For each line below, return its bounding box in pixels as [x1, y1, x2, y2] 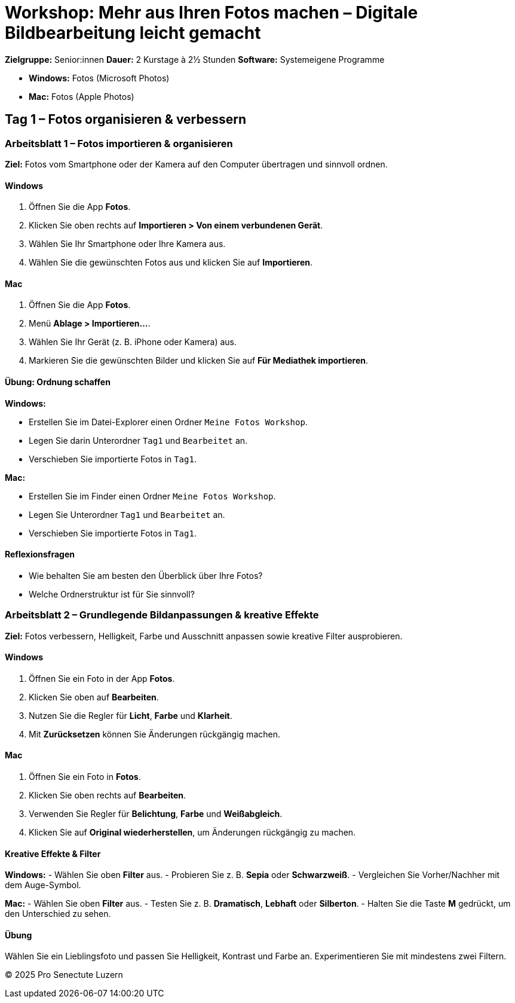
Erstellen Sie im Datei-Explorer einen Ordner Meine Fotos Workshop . [29, 416, 308, 427]
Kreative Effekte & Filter [5, 848, 101, 859]
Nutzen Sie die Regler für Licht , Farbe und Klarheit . [29, 710, 232, 721]
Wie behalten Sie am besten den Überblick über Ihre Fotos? [29, 570, 263, 581]
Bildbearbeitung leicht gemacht [5, 23, 261, 43]
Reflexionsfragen [5, 549, 75, 560]
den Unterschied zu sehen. [5, 909, 111, 919]
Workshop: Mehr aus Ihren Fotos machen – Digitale [5, 2, 418, 23]
